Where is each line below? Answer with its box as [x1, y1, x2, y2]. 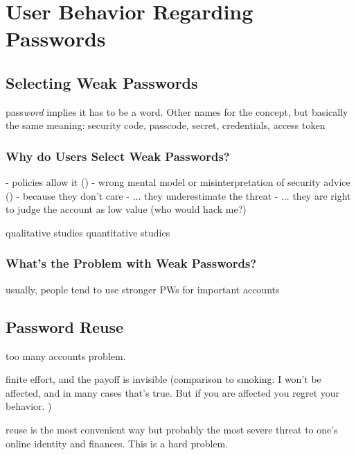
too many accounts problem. [6, 348, 126, 363]
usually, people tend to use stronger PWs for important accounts [6, 282, 280, 296]
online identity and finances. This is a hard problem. [6, 436, 229, 450]
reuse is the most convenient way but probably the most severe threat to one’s [6, 422, 338, 436]
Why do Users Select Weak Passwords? [6, 147, 230, 164]
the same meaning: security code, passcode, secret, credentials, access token [6, 118, 326, 132]
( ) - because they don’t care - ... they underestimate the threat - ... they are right [6, 188, 351, 203]
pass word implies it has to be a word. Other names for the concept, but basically [6, 104, 348, 119]
